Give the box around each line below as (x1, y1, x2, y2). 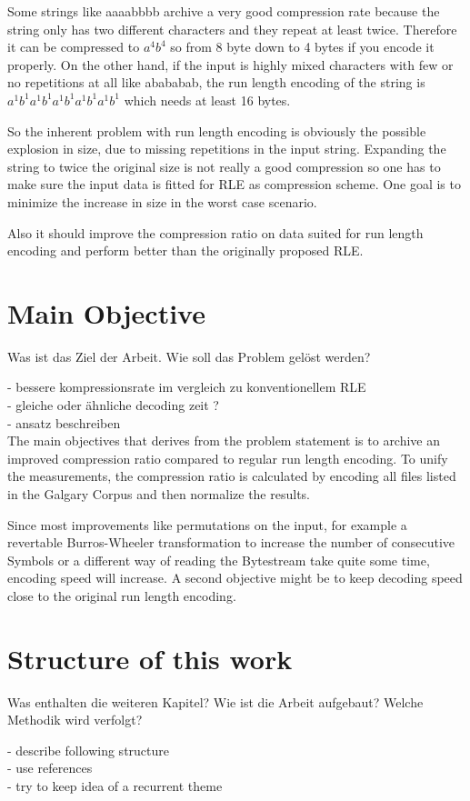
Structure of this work (7, 639, 293, 676)
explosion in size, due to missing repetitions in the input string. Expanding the (7, 139, 446, 158)
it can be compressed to (7, 37, 140, 56)
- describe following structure (7, 740, 169, 759)
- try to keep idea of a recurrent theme (7, 776, 223, 796)
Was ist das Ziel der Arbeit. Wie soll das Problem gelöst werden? (7, 346, 371, 365)
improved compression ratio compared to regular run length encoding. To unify (7, 448, 448, 467)
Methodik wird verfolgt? (7, 710, 143, 729)
